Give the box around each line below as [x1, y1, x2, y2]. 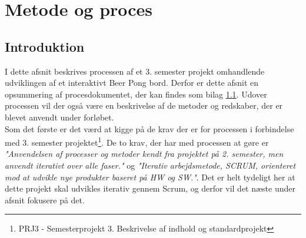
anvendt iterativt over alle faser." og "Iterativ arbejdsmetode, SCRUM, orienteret [5, 159, 296, 171]
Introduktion [5, 37, 85, 55]
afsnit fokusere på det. [5, 193, 85, 206]
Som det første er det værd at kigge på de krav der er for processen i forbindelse [5, 122, 294, 135]
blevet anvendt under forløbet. [5, 110, 114, 123]
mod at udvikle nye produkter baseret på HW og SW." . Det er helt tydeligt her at [5, 170, 295, 183]
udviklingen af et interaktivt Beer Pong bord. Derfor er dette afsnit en [5, 76, 259, 89]
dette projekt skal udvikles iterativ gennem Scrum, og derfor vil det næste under [5, 182, 295, 195]
